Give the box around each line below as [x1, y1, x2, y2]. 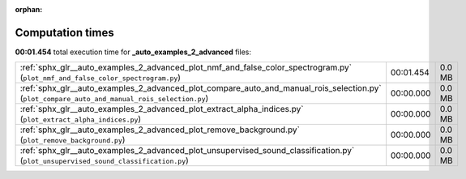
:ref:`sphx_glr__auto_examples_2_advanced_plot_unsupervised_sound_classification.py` [19, 145, 355, 156]
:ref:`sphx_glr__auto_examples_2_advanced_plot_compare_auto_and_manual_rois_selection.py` [19, 83, 382, 94]
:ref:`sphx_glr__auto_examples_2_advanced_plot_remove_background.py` [19, 124, 300, 135]
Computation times [15, 25, 114, 40]
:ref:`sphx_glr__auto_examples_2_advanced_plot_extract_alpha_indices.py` [19, 104, 304, 115]
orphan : [15, 5, 43, 14]
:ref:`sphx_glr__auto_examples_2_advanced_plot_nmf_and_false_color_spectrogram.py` [19, 62, 353, 73]
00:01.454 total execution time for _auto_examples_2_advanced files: [15, 47, 251, 57]
